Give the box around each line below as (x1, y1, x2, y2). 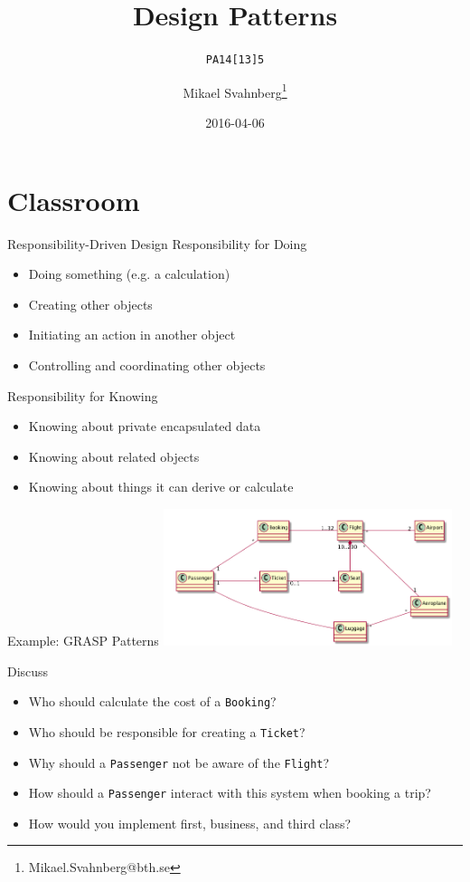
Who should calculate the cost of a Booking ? (28, 692, 277, 711)
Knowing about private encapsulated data (28, 417, 261, 436)
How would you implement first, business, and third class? (28, 813, 352, 832)
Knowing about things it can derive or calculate (28, 477, 294, 496)
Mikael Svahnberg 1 (183, 80, 287, 101)
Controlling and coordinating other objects (28, 355, 266, 374)
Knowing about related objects (28, 446, 200, 465)
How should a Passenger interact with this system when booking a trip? (28, 783, 431, 802)
